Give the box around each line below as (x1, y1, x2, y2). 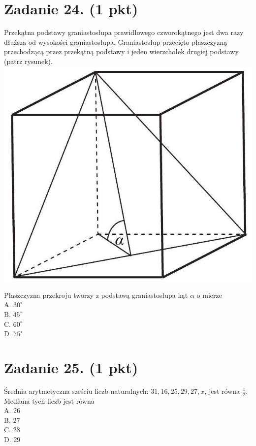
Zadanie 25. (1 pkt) (4, 357, 138, 377)
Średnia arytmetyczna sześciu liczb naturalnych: (4, 385, 149, 396)
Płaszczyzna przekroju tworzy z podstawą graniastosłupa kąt (4, 289, 188, 300)
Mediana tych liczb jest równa (4, 395, 95, 406)
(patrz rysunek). (4, 56, 53, 66)
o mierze (196, 289, 222, 300)
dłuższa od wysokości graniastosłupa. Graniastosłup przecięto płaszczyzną (4, 36, 227, 47)
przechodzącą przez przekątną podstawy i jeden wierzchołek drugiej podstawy (4, 46, 239, 57)
